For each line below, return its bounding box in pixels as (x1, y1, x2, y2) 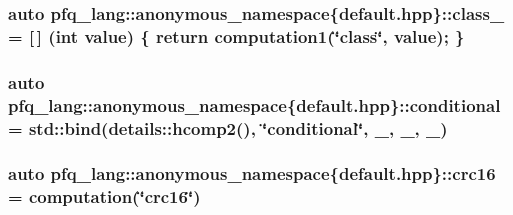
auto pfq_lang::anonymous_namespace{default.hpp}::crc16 (8, 161, 496, 186)
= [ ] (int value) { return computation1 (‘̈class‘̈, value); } (8, 23, 465, 48)
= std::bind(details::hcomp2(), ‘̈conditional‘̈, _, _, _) (8, 115, 448, 140)
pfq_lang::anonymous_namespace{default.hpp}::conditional (8, 92, 501, 117)
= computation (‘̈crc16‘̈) (8, 184, 201, 209)
